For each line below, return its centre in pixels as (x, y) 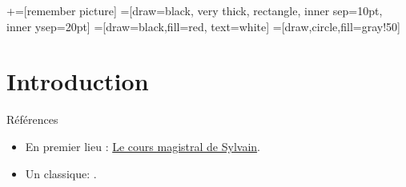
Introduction (78, 81)
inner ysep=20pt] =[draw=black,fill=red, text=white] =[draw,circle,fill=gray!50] (203, 26)
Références (32, 119)
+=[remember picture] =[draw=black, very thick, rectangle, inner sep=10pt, (195, 10)
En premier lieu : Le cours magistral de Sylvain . (143, 146)
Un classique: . (61, 173)
